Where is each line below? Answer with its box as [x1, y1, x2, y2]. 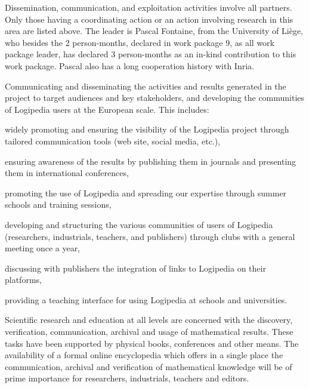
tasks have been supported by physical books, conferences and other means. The [5, 337, 299, 349]
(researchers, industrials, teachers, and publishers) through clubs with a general [5, 230, 295, 242]
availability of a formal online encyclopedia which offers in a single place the [5, 349, 283, 361]
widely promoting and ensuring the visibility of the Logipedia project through [5, 123, 289, 136]
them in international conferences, [5, 167, 129, 179]
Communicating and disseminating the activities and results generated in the [5, 79, 286, 92]
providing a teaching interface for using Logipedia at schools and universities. [5, 293, 288, 306]
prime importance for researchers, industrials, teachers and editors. [5, 372, 249, 384]
